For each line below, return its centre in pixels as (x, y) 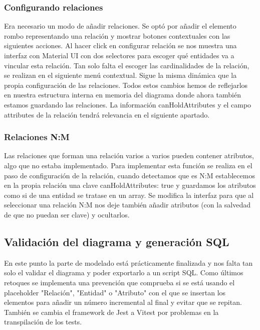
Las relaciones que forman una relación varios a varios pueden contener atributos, (129, 155)
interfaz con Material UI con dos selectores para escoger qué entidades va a (119, 55)
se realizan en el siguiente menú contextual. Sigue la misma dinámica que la (120, 75)
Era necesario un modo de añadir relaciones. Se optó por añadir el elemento (120, 26)
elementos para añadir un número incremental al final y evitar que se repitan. (123, 302)
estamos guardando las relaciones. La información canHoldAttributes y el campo (128, 104)
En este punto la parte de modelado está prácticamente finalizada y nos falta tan (128, 262)
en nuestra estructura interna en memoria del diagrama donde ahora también (122, 95)
